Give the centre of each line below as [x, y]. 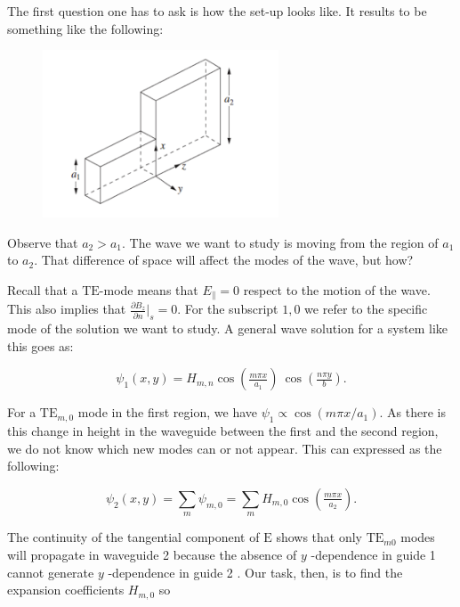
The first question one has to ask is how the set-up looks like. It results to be [217, 11]
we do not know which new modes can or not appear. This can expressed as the [225, 448]
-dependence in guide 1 [373, 554]
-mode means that [149, 289]
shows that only [319, 537]
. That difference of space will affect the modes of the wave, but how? [224, 260]
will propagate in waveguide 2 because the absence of [152, 554]
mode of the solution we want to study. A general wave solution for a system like [228, 328]
